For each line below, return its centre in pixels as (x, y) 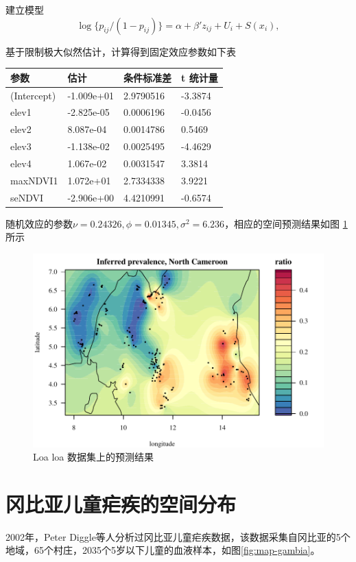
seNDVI (27, 197)
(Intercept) (33, 95)
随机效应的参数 (39, 223)
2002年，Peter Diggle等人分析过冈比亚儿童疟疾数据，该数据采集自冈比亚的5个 (178, 536)
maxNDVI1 (34, 180)
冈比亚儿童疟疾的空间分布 (121, 503)
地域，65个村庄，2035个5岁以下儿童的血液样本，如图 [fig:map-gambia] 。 (163, 550)
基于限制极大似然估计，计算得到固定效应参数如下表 (121, 51)
